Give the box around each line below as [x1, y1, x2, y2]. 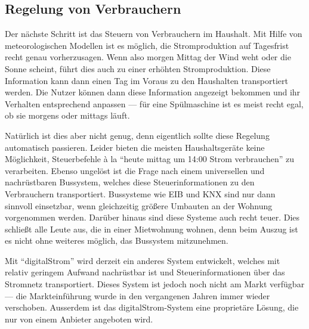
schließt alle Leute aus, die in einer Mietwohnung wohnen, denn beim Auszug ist [5, 222, 298, 235]
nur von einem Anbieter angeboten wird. [5, 312, 153, 325]
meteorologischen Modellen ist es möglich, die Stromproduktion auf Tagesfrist [5, 39, 289, 51]
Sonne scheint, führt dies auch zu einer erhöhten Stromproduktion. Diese [5, 62, 271, 75]
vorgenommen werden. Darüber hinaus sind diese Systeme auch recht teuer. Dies [5, 211, 300, 224]
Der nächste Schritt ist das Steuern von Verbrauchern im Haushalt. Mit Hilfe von [5, 27, 302, 40]
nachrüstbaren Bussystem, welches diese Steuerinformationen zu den [5, 176, 255, 188]
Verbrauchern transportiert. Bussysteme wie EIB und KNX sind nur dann [5, 187, 276, 200]
